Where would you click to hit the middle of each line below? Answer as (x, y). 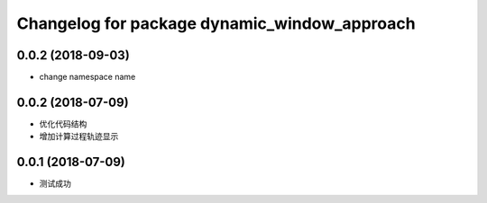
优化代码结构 (63, 124)
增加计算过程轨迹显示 (79, 137)
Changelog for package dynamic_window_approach (216, 23)
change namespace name (87, 77)
